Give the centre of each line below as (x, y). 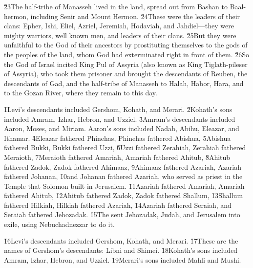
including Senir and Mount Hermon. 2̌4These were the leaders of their (135, 16)
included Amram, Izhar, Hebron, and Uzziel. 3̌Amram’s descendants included (120, 119)
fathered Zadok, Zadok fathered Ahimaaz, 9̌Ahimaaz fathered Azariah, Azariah (123, 167)
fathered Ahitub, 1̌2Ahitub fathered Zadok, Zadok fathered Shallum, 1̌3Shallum (124, 195)
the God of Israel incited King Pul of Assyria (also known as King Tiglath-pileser (126, 64)
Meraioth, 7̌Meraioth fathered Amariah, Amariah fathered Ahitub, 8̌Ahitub (117, 157)
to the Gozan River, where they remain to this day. (81, 93)
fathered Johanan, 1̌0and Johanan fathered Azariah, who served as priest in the (123, 176)
